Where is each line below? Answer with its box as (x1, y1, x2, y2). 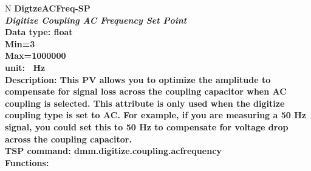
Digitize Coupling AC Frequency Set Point (5, 13, 187, 26)
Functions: (5, 156, 49, 169)
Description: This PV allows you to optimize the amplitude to (5, 73, 271, 85)
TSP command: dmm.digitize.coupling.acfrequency (5, 144, 222, 157)
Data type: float (5, 25, 73, 38)
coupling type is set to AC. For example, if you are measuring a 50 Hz (5, 109, 306, 121)
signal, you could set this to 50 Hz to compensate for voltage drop (5, 120, 289, 133)
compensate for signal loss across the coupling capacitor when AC (5, 85, 287, 98)
